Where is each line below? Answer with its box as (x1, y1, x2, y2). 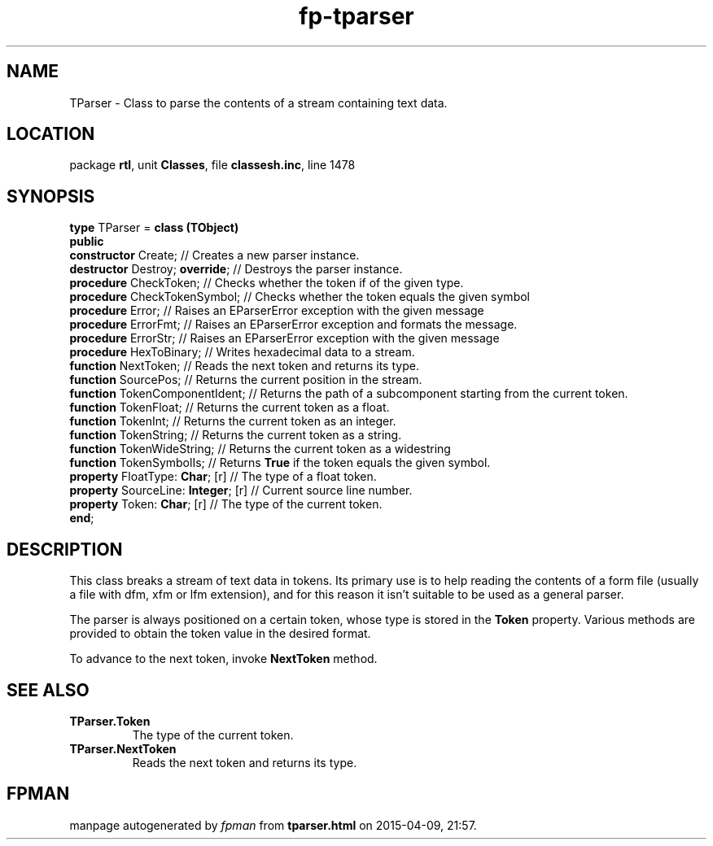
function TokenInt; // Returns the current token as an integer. (69, 414, 396, 429)
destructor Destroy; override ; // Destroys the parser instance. (69, 262, 403, 277)
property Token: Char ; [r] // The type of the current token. (69, 497, 383, 512)
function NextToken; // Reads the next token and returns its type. (69, 359, 419, 373)
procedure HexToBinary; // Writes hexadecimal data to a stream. (69, 345, 415, 360)
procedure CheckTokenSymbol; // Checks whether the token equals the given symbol (69, 290, 530, 304)
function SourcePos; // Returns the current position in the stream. (69, 373, 422, 387)
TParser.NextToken (69, 741, 177, 756)
